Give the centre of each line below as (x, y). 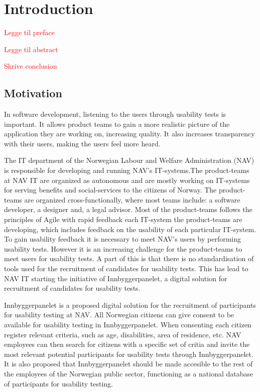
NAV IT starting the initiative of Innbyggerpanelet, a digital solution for (116, 278)
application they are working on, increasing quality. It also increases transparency (129, 134)
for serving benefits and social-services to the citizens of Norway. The (110, 190)
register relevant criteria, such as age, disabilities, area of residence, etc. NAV (123, 334)
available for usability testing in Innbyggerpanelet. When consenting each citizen (128, 324)
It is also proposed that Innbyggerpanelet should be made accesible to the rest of (128, 364)
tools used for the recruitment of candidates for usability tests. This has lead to (126, 268)
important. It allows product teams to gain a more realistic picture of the (117, 124)
